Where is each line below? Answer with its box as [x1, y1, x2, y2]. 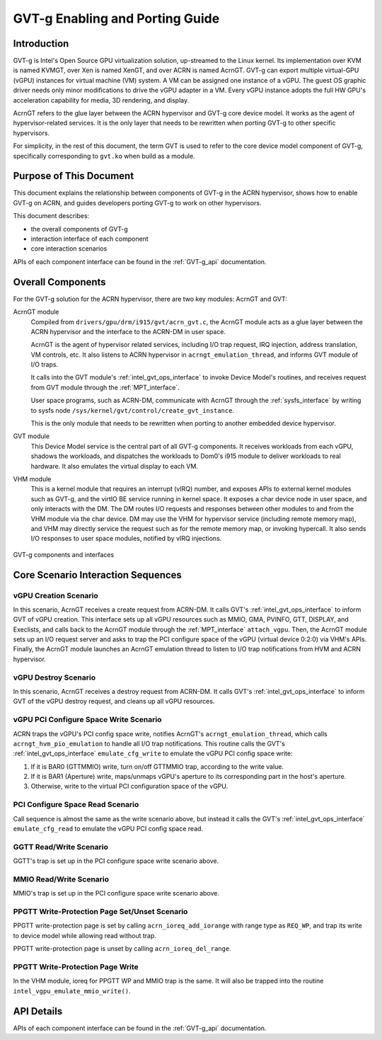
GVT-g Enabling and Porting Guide [13, 11, 220, 26]
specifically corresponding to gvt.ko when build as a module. [13, 152, 195, 160]
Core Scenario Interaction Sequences [13, 568, 182, 581]
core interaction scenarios [30, 244, 108, 253]
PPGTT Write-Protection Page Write [13, 961, 139, 971]
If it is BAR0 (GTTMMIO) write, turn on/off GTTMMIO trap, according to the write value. [30, 762, 284, 771]
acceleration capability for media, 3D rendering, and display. [13, 96, 190, 104]
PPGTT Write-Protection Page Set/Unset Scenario [13, 907, 188, 917]
